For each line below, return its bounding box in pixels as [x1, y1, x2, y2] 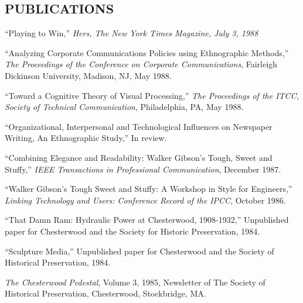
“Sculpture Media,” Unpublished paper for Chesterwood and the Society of [5, 245, 274, 257]
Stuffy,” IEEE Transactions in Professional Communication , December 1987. [5, 163, 281, 175]
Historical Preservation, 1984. [5, 256, 111, 268]
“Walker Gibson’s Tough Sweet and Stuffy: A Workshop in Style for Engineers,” [5, 183, 292, 195]
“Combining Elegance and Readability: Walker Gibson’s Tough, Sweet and [5, 151, 273, 163]
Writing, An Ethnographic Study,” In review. [5, 132, 167, 144]
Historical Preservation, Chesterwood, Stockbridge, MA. [5, 287, 206, 299]
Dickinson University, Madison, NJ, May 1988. [5, 69, 172, 81]
